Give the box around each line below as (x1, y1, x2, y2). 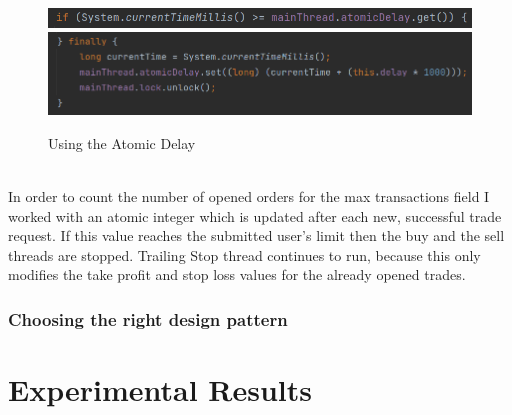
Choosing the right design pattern (8, 306, 288, 331)
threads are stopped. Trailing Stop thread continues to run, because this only (8, 244, 481, 265)
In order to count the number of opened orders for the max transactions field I (8, 185, 490, 206)
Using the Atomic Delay (48, 132, 196, 153)
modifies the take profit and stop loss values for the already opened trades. (8, 264, 466, 285)
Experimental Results (8, 368, 312, 409)
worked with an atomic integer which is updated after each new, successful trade (8, 205, 502, 226)
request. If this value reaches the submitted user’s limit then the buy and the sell (8, 225, 505, 246)
